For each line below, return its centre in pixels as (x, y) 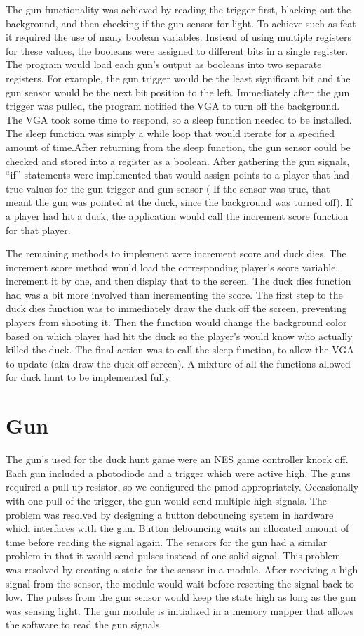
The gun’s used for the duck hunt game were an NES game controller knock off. (177, 459)
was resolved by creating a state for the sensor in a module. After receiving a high (182, 569)
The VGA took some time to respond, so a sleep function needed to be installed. (179, 119)
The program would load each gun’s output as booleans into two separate (164, 64)
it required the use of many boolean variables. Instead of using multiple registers (178, 37)
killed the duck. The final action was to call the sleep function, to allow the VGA (180, 350)
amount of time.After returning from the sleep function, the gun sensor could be (178, 147)
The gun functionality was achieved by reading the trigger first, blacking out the (178, 9)
